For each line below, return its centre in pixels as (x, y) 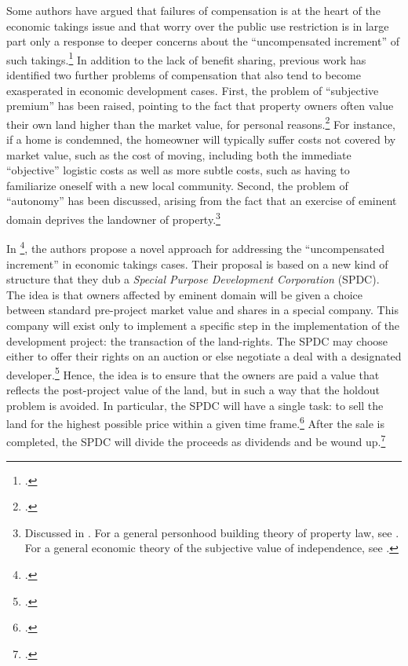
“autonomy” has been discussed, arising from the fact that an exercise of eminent (202, 201)
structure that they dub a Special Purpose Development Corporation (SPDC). (193, 279)
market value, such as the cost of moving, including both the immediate (179, 154)
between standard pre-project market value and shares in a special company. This (202, 310)
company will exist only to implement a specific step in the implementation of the (203, 325)
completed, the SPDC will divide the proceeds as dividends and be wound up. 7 (196, 441)
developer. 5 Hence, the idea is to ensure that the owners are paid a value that (193, 373)
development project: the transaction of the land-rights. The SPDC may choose (197, 340)
